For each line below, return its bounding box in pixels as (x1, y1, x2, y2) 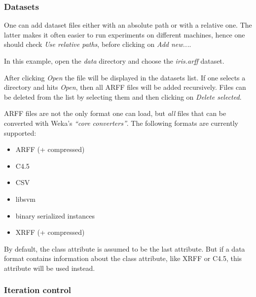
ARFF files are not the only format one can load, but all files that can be (4, 108, 226, 118)
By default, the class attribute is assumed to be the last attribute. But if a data (4, 243, 245, 254)
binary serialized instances (15, 210, 95, 221)
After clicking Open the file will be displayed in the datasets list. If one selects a (4, 72, 246, 82)
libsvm (15, 193, 36, 204)
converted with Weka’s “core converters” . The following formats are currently (4, 117, 238, 128)
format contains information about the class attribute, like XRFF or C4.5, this (4, 253, 242, 263)
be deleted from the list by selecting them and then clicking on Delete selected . (4, 91, 242, 102)
